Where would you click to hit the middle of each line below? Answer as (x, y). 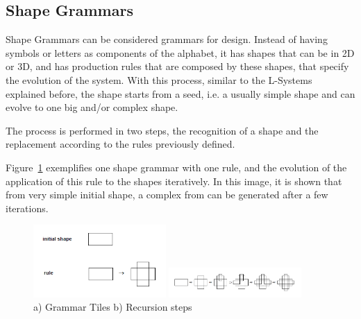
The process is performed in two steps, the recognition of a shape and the (162, 130)
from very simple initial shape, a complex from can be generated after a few (167, 195)
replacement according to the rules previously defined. (120, 144)
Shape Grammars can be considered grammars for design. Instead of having (167, 39)
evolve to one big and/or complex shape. (92, 107)
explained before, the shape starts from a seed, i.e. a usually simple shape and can (180, 93)
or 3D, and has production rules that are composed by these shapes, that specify (177, 66)
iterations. (27, 208)
